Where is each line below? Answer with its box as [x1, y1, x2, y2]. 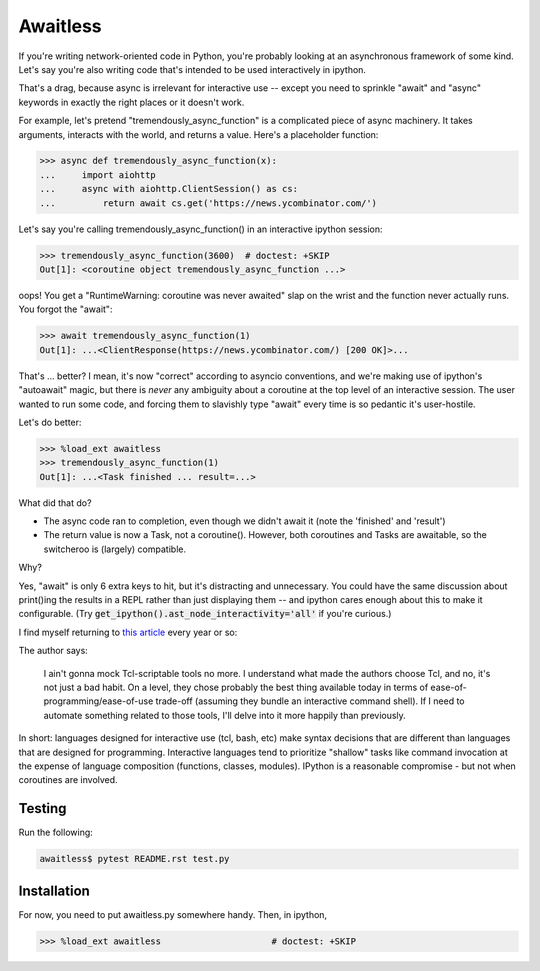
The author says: [18, 645, 89, 657]
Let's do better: [18, 416, 82, 428]
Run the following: [18, 826, 94, 839]
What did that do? [18, 496, 92, 509]
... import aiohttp [39, 169, 157, 180]
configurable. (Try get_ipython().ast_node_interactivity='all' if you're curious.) [18, 608, 392, 620]
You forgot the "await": [18, 303, 113, 315]
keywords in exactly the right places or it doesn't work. [18, 96, 245, 108]
